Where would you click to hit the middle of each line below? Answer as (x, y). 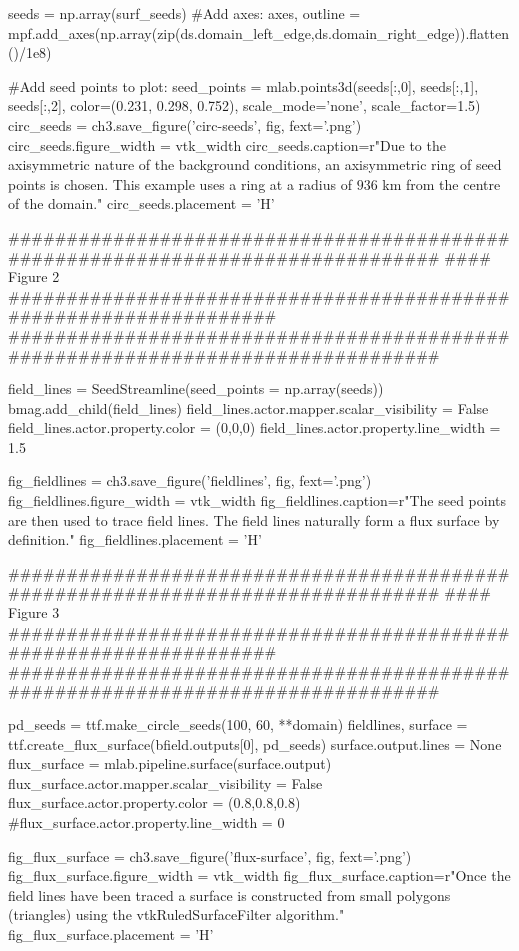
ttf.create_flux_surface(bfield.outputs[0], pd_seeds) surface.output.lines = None (255, 743)
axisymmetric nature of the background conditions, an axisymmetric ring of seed (255, 164)
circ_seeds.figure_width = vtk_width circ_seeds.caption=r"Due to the (227, 144)
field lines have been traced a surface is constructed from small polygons (229, 894)
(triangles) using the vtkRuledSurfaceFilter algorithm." (176, 914)
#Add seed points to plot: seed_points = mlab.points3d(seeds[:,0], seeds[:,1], (243, 85)
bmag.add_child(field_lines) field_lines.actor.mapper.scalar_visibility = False (248, 407)
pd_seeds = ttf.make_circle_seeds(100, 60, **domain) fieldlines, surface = (238, 724)
